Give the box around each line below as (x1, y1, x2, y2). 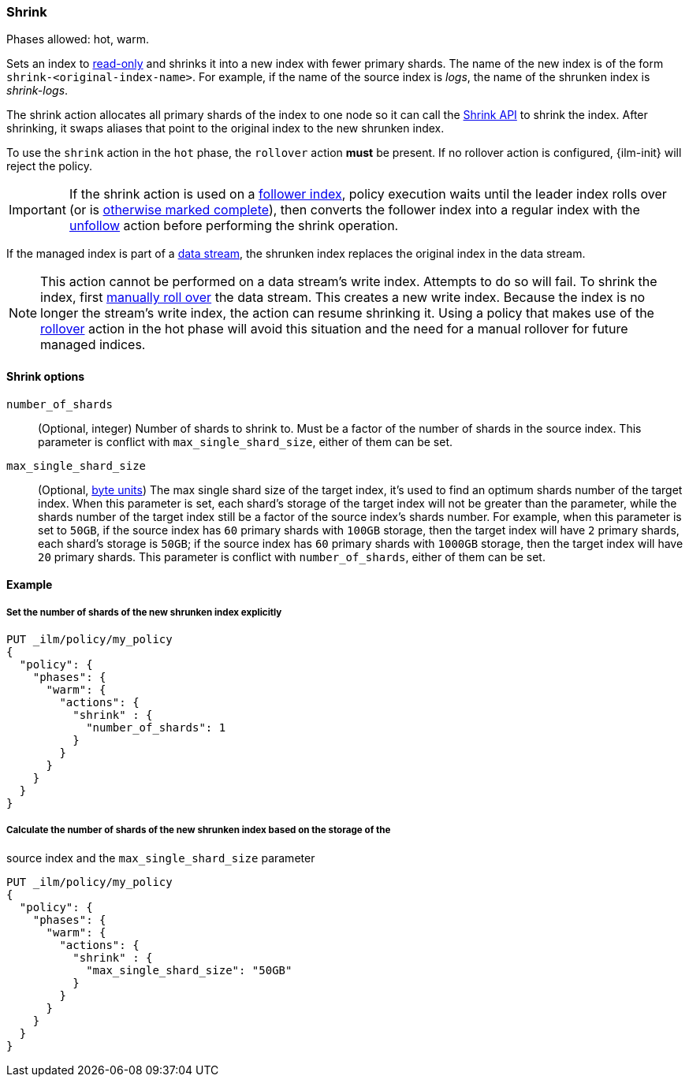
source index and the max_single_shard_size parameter (6, 850, 315, 865)
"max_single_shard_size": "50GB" (86, 963, 292, 977)
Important (9, 202, 66, 218)
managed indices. (40, 337, 146, 353)
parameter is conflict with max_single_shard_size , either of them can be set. (38, 434, 453, 448)
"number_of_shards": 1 (86, 720, 226, 734)
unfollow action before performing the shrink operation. (69, 218, 399, 234)
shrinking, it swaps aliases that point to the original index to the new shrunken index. (6, 121, 445, 136)
